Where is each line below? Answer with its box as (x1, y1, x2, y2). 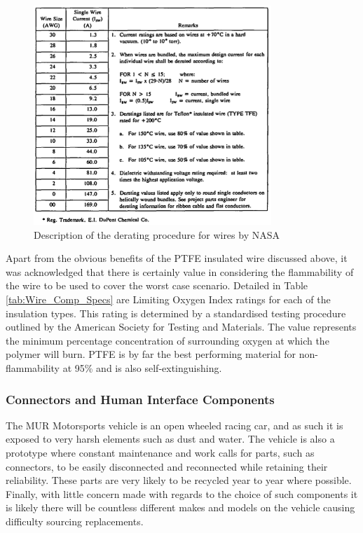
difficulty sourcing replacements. (6, 513, 144, 528)
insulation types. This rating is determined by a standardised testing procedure (6, 305, 346, 320)
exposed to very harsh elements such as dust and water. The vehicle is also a (6, 431, 335, 446)
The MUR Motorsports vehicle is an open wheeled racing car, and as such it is (6, 417, 343, 432)
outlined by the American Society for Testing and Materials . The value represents (6, 319, 357, 334)
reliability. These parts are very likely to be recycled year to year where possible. (6, 473, 352, 487)
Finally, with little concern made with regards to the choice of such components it (6, 486, 358, 501)
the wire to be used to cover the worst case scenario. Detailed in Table (6, 278, 308, 293)
